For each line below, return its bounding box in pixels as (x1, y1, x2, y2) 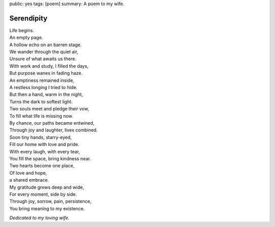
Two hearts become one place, (9, 163, 75, 169)
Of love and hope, (9, 169, 47, 176)
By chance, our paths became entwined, (9, 120, 95, 126)
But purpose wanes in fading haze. (9, 70, 82, 76)
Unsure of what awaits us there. (9, 56, 76, 62)
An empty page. (9, 35, 43, 41)
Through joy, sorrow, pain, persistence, (9, 198, 92, 205)
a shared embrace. (9, 177, 49, 183)
